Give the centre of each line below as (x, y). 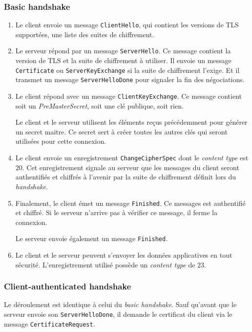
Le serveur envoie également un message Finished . (92, 238)
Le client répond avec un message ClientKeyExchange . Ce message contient (129, 96)
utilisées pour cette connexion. (61, 141)
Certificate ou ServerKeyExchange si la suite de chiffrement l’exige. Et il (127, 70)
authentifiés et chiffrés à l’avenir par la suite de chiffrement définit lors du (126, 177)
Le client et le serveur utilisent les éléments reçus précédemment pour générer (131, 122)
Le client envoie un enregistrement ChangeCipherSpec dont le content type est (132, 158)
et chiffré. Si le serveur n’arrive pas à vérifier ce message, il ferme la (116, 212)
